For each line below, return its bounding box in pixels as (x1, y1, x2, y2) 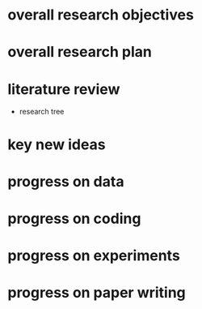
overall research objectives (7, 6, 195, 24)
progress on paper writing (7, 284, 187, 302)
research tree (19, 107, 65, 117)
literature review (7, 79, 120, 98)
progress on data (7, 172, 124, 191)
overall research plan (7, 43, 153, 62)
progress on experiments (7, 247, 181, 265)
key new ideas (7, 135, 106, 153)
